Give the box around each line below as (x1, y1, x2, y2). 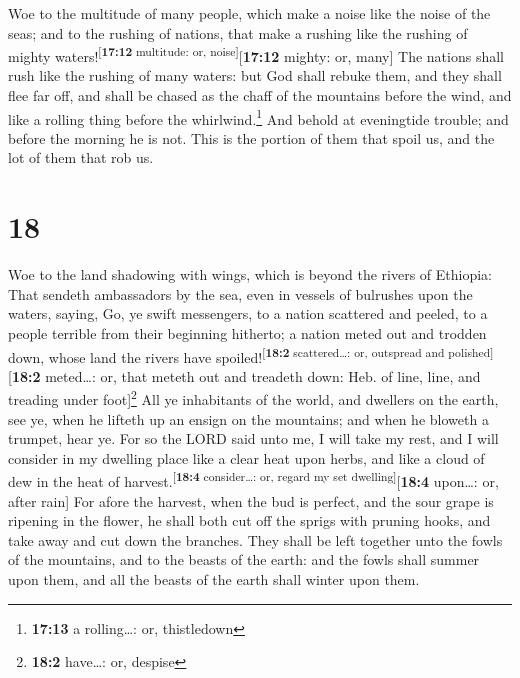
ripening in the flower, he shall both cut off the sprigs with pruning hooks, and (8, 510, 491, 531)
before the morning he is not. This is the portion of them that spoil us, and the (8, 127, 495, 148)
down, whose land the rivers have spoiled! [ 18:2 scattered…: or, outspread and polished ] (8, 343, 494, 367)
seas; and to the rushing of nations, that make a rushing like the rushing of (8, 22, 468, 43)
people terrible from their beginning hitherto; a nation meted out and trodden (8, 322, 487, 343)
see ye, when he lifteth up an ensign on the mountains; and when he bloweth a (8, 408, 489, 429)
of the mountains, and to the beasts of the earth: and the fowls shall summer (8, 549, 480, 570)
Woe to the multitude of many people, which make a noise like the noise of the (8, 3, 491, 23)
